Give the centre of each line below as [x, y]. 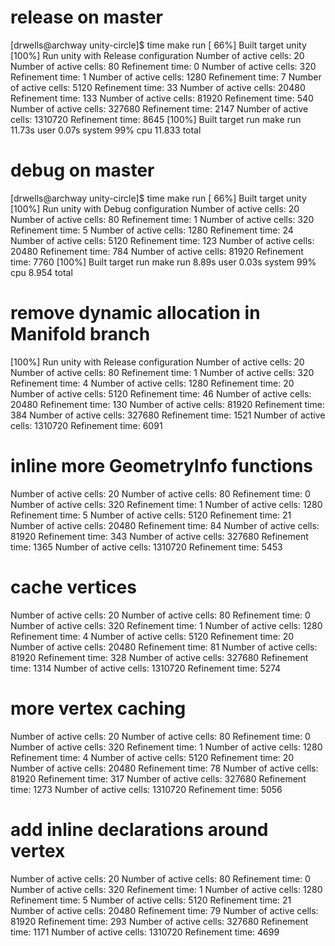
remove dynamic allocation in [135, 313]
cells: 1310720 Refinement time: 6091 [86, 425]
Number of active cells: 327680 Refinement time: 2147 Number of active [159, 108]
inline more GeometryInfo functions [162, 466]
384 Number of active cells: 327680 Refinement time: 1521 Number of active [168, 415]
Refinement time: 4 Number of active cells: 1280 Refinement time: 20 [152, 383]
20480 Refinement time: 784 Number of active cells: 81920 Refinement [157, 251]
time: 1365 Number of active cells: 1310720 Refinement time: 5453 [146, 547]
